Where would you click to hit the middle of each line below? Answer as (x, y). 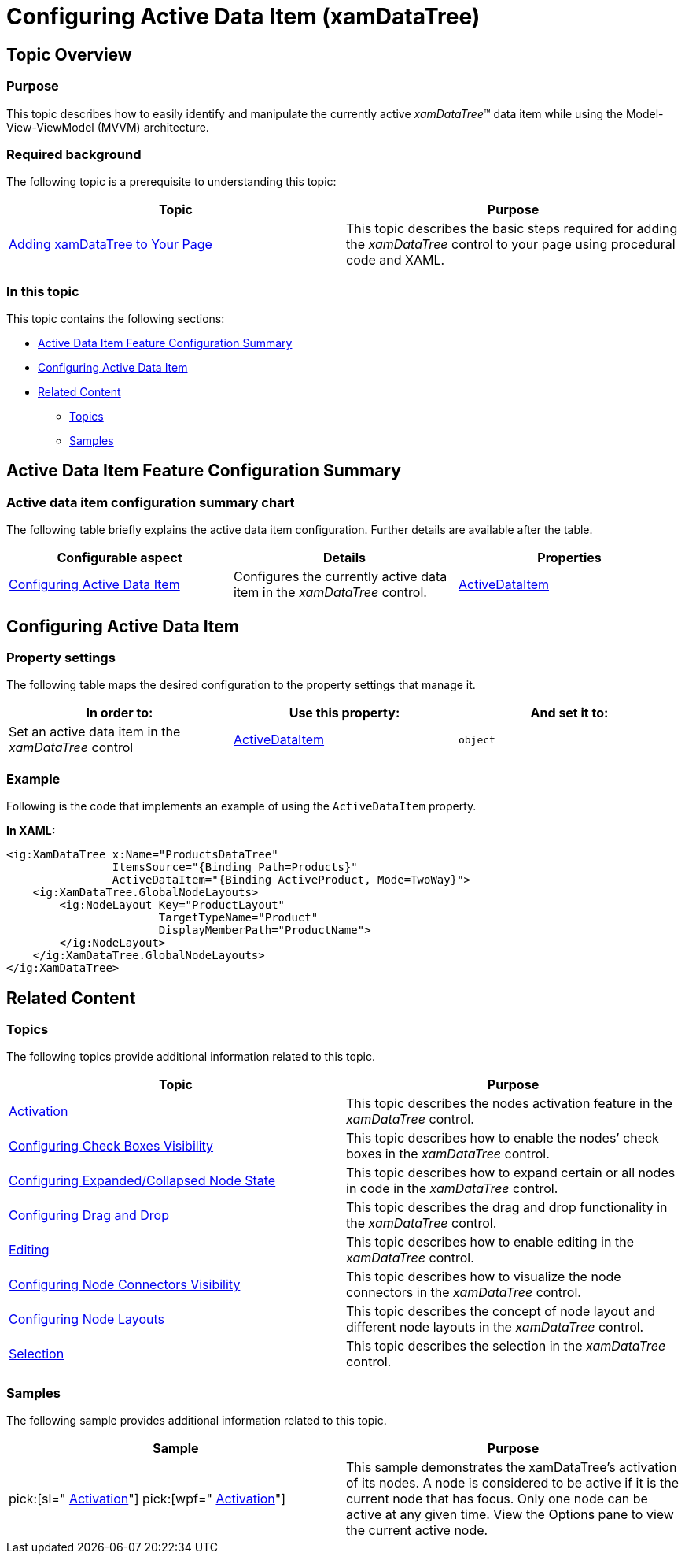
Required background (74, 154)
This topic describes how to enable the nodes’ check (503, 1138)
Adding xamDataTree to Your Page (110, 245)
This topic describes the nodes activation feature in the (509, 1104)
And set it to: (569, 713)
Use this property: (344, 713)
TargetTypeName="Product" (238, 918)
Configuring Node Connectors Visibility (125, 1285)
